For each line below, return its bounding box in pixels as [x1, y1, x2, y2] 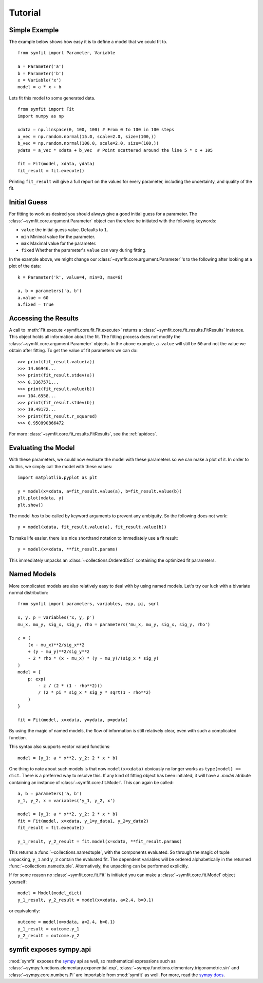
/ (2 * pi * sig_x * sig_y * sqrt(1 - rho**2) [38, 690, 151, 695]
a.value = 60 [18, 295, 49, 300]
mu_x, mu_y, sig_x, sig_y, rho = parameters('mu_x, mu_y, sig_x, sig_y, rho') [18, 622, 210, 627]
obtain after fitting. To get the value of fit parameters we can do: [9, 348, 138, 354]
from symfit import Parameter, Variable [18, 50, 115, 56]
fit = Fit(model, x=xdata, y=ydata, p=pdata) [18, 717, 129, 723]
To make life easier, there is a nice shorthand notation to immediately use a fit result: [9, 535, 178, 541]
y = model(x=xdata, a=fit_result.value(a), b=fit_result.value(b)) [18, 488, 182, 494]
